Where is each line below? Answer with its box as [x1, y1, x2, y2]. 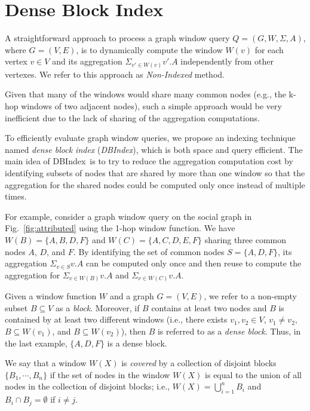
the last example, [5, 336, 67, 349]
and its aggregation [52, 55, 122, 68]
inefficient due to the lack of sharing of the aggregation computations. [5, 111, 260, 124]
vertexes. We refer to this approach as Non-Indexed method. [5, 68, 225, 80]
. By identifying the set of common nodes [73, 245, 225, 257]
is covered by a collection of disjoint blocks [121, 357, 277, 369]
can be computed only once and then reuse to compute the [85, 257, 302, 269]
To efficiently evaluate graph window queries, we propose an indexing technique [5, 131, 296, 144]
